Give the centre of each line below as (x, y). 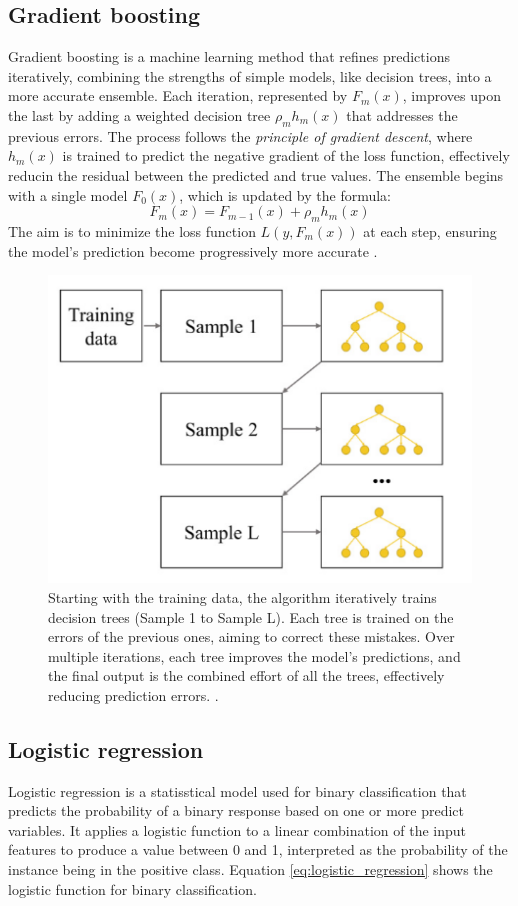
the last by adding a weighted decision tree (139, 114)
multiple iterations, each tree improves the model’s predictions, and (254, 655)
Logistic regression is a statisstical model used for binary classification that (237, 790)
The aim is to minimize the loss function (132, 230)
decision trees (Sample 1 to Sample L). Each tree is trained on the (251, 616)
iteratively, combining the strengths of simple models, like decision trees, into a (250, 75)
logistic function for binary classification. (132, 888)
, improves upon (451, 95)
